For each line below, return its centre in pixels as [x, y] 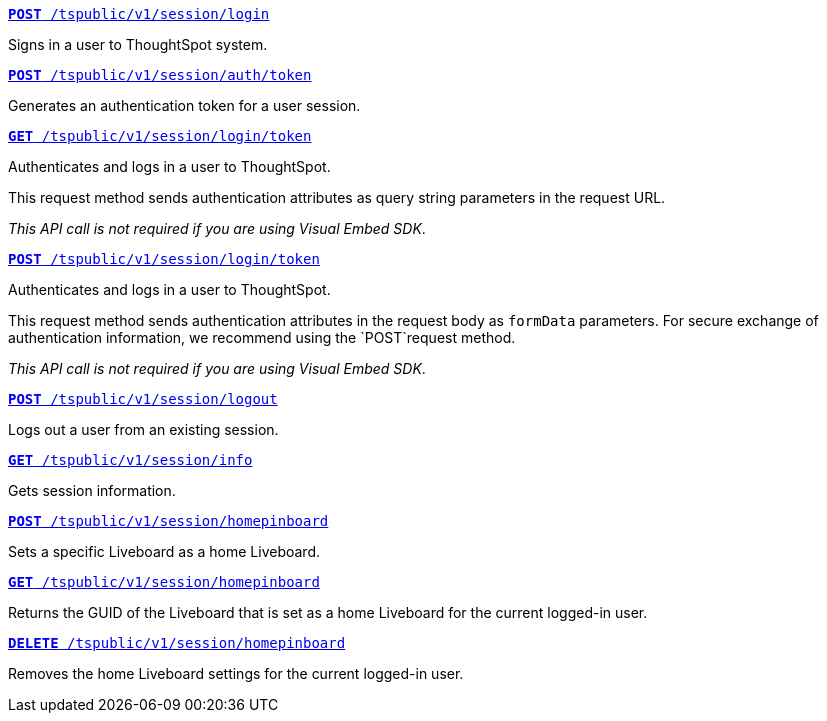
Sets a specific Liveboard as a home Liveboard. [164, 551]
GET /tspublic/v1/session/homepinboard [164, 582]
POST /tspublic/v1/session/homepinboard [168, 521]
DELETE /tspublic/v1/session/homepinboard [177, 643]
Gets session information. [92, 490]
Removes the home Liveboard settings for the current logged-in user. [236, 673]
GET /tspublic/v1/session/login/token [160, 136]
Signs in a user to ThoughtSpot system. [138, 44]
